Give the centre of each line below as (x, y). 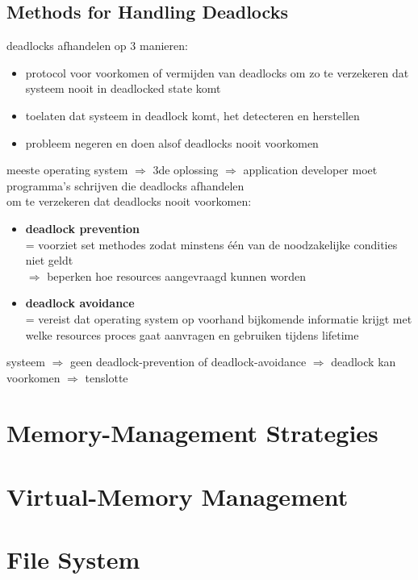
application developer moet (310, 170)
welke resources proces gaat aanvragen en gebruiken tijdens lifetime (192, 334)
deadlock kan (364, 362)
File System (73, 559)
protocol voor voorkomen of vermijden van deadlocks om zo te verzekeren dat (217, 72)
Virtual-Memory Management (178, 496)
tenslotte (107, 377)
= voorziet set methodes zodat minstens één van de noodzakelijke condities (211, 244)
